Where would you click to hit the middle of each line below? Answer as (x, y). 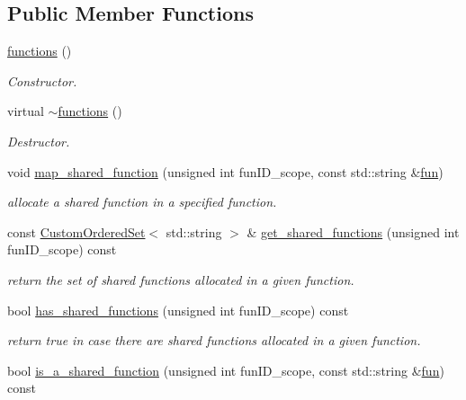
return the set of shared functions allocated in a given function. (181, 279)
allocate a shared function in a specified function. (142, 202)
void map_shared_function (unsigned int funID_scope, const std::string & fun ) (225, 171)
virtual (26, 111)
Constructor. (42, 80)
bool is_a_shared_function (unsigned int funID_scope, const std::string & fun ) (226, 370)
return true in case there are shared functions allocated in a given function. (214, 340)
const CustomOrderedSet (76, 231)
